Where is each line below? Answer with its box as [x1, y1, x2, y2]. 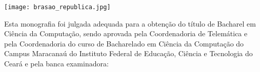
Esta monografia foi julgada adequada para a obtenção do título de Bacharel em [4, 18, 256, 29]
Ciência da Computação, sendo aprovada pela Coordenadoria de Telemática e [4, 28, 248, 39]
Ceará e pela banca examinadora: [4, 58, 109, 69]
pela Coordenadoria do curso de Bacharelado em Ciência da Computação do [4, 38, 244, 49]
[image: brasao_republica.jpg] [4, 4, 111, 11]
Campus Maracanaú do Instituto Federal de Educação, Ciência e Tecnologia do [4, 48, 253, 59]
